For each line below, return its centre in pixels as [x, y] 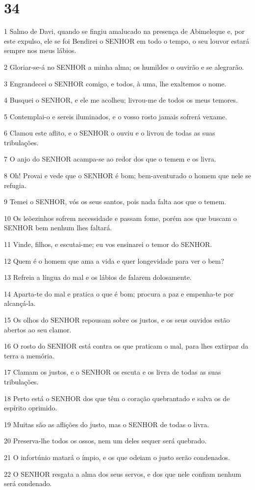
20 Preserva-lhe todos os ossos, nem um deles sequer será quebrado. [105, 441]
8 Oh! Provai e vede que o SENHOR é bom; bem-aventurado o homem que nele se [127, 176]
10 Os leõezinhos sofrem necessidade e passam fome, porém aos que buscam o [120, 218]
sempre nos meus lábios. [40, 50]
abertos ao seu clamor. [38, 329]
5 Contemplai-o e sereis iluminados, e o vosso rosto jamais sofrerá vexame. [115, 116]
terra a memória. [29, 355]
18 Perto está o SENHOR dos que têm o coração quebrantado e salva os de [117, 398]
